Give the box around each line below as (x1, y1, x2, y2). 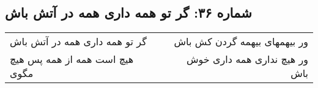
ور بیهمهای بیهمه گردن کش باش (174, 34, 308, 49)
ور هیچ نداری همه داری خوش (186, 52, 308, 67)
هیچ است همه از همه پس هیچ (10, 52, 134, 67)
